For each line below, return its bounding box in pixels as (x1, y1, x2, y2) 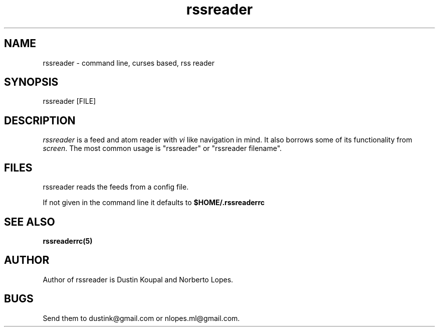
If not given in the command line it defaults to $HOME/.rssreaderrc (43, 198, 265, 207)
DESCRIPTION (4, 114, 76, 127)
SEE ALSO (4, 215, 55, 228)
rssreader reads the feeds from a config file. (43, 183, 189, 192)
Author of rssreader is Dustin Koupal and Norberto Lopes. (43, 275, 234, 284)
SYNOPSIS (4, 76, 59, 89)
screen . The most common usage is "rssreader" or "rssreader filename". (43, 144, 282, 153)
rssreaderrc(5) (43, 236, 93, 245)
